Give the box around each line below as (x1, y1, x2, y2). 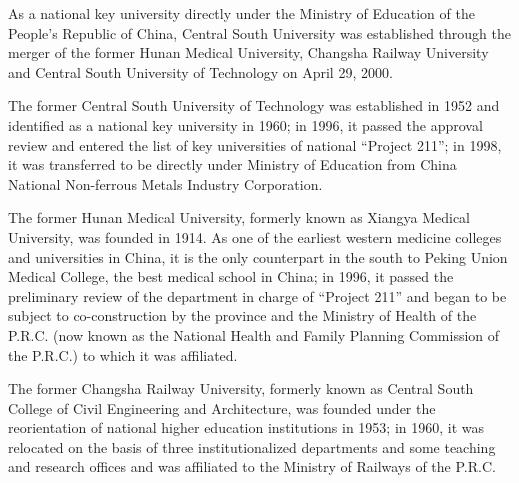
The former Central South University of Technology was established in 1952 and (8, 95, 500, 116)
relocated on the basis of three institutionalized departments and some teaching (8, 436, 496, 457)
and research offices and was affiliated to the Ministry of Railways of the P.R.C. (8, 456, 496, 477)
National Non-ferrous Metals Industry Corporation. (8, 173, 323, 194)
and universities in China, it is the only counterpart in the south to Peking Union (8, 246, 508, 267)
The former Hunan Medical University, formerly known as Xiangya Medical (8, 207, 470, 228)
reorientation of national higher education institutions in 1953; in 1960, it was (8, 417, 485, 438)
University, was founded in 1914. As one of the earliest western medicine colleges (8, 226, 502, 247)
